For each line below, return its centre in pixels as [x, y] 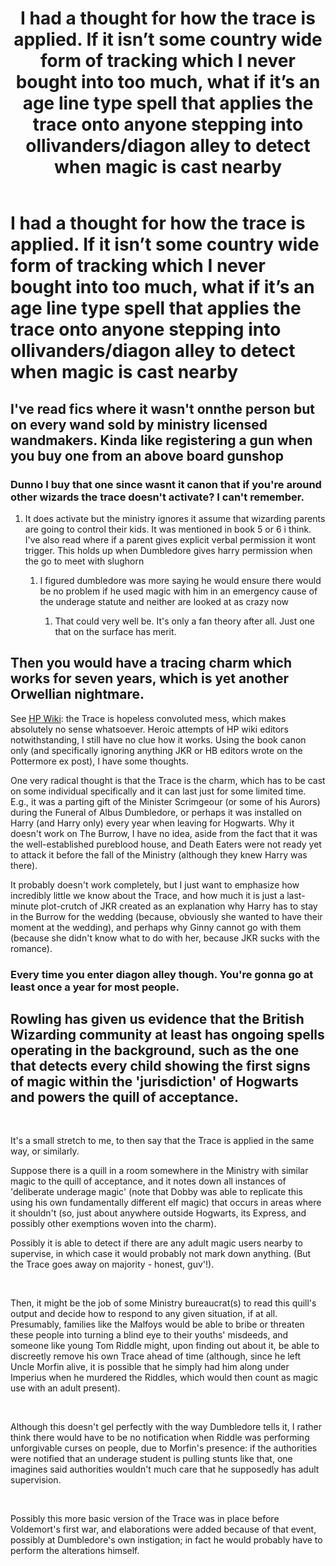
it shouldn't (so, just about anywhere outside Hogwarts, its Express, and [158, 1213]
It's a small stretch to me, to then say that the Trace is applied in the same [162, 1141]
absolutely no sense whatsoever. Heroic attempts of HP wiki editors [149, 729]
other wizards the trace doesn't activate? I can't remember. [157, 497]
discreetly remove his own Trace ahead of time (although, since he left [156, 1356]
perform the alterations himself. [75, 1551]
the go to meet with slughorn [84, 561]
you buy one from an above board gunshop [147, 455]
